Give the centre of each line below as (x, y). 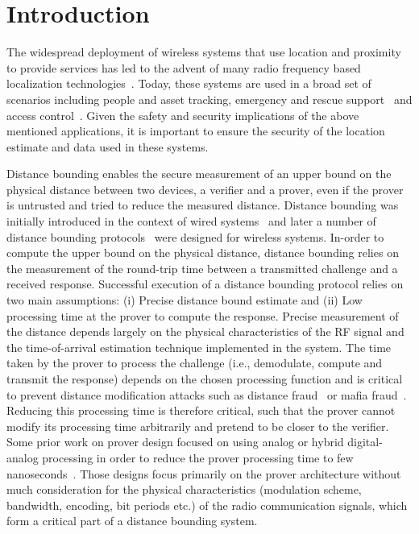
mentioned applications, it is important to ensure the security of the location (196, 131)
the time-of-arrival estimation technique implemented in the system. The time (199, 347)
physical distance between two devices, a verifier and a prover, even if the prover (205, 189)
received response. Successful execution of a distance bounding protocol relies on (205, 284)
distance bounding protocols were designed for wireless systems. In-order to (195, 236)
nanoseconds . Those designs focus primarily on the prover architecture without (204, 473)
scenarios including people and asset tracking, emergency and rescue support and (209, 99)
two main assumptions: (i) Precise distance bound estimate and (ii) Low (185, 300)
